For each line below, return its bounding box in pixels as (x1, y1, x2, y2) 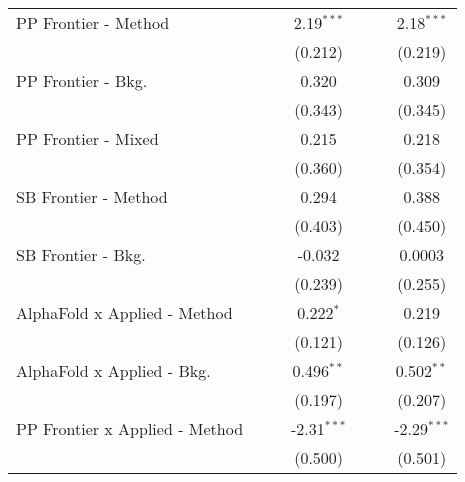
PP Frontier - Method (16, 11, 170, 34)
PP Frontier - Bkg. (16, 69, 148, 92)
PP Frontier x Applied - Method (16, 417, 244, 440)
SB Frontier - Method (16, 185, 168, 208)
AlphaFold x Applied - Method (16, 301, 233, 324)
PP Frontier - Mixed (16, 127, 159, 150)
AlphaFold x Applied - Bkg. (16, 359, 211, 382)
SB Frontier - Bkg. (16, 243, 146, 266)
